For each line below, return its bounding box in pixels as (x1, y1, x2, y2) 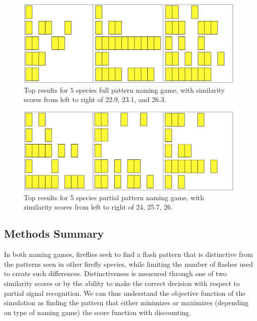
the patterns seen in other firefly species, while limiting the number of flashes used (4, 258, 253, 269)
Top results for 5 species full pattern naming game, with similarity (24, 84, 225, 95)
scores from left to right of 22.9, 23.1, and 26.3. (24, 94, 167, 105)
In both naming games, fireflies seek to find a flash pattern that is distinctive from (4, 249, 253, 259)
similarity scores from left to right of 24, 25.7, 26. (24, 202, 173, 212)
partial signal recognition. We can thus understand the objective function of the (4, 287, 246, 298)
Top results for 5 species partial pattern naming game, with (24, 192, 204, 202)
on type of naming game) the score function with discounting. (4, 307, 191, 317)
